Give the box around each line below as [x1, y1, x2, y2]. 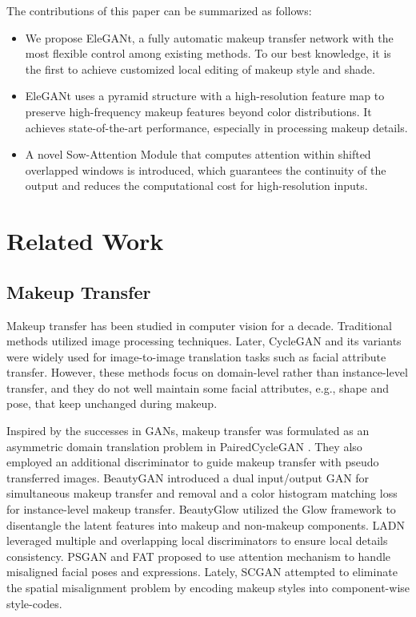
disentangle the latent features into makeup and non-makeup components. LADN [6, 516, 406, 533]
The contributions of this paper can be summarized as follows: [6, 2, 312, 18]
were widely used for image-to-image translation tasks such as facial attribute [6, 348, 386, 365]
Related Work [6, 224, 164, 257]
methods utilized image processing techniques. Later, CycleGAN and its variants [6, 333, 402, 349]
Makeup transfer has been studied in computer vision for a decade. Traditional [6, 317, 392, 333]
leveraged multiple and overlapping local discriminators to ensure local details [6, 532, 388, 549]
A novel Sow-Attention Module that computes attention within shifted [25, 146, 371, 163]
